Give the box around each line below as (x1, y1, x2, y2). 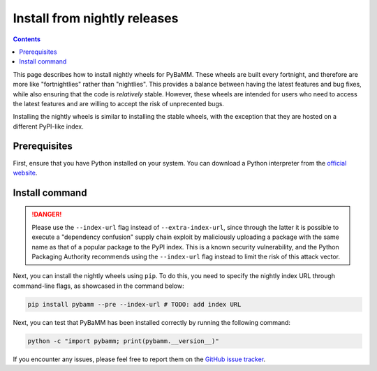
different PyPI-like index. (13, 122, 84, 131)
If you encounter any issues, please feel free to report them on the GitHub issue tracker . (13, 355, 266, 363)
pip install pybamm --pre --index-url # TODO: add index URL (27, 300, 242, 308)
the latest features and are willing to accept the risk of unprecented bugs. (13, 99, 225, 108)
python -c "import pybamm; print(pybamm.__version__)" (27, 337, 219, 345)
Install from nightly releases (13, 10, 179, 26)
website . (13, 168, 38, 177)
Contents (13, 35, 41, 43)
